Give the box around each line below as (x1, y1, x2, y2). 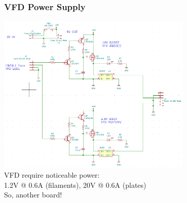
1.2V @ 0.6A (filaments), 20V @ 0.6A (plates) (4, 179, 146, 190)
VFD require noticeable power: (4, 169, 100, 180)
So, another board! (4, 189, 62, 200)
